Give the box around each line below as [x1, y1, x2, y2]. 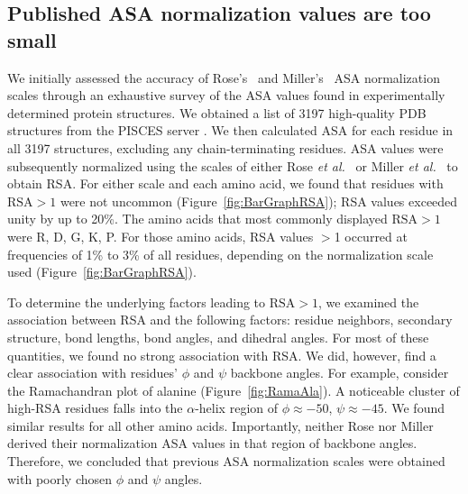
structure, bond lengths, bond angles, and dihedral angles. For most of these [7, 327, 429, 346]
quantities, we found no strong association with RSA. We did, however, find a [7, 345, 436, 364]
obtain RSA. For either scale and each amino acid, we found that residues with [7, 174, 444, 193]
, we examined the [317, 292, 419, 311]
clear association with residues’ [7, 363, 178, 382]
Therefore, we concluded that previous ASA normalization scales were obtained [7, 452, 445, 471]
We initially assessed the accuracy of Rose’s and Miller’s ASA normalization [7, 68, 440, 87]
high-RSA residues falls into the [7, 398, 183, 417]
